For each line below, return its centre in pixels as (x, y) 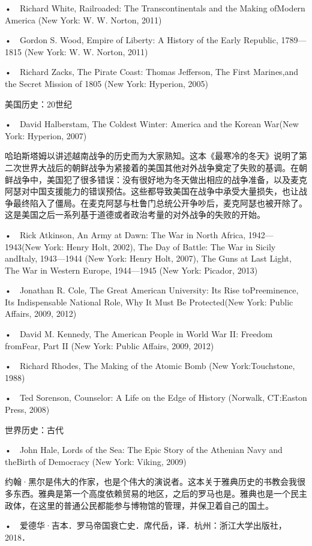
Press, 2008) (27, 409)
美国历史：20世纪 (38, 103)
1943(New (23, 246)
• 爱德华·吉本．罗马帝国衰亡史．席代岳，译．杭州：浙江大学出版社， (146, 525)
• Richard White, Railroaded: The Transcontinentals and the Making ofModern (155, 8)
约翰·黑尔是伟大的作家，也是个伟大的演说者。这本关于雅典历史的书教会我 (151, 481)
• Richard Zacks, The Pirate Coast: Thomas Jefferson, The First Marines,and (152, 72)
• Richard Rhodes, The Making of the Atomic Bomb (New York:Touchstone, (150, 366)
